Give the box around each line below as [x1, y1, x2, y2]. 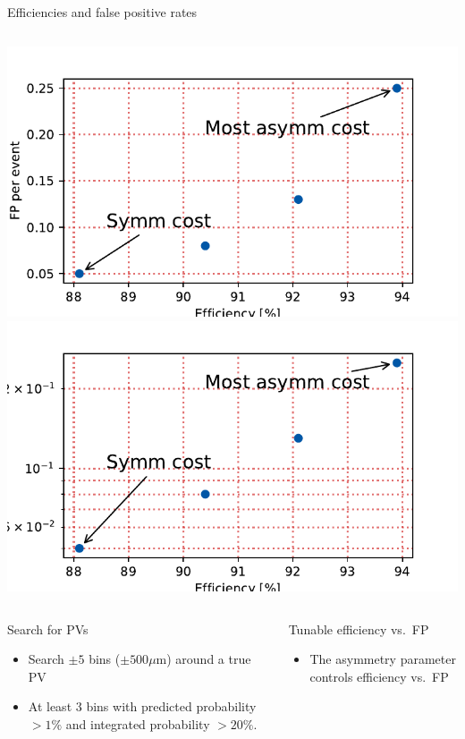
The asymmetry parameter [309, 650, 456, 668]
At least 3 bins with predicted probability [28, 697, 257, 716]
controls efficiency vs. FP [309, 667, 449, 685]
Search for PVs [7, 619, 89, 638]
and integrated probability [65, 714, 210, 733]
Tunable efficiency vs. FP [288, 619, 429, 638]
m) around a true [156, 650, 251, 668]
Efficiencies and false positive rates [7, 3, 198, 21]
